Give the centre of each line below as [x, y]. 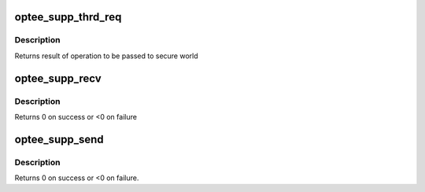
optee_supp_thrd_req [68, 17]
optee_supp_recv [58, 78]
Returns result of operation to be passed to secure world [106, 56]
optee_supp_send [59, 139]
